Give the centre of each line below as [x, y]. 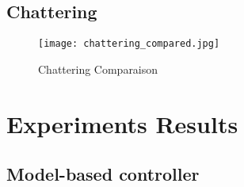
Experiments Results [122, 123]
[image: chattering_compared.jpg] [129, 44]
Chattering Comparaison [98, 69]
